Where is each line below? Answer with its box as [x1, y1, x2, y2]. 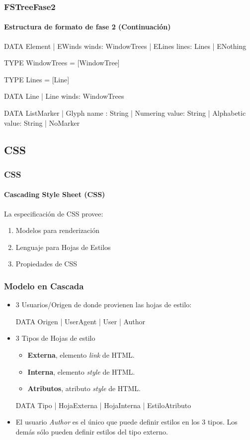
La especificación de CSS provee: [4, 208, 103, 219]
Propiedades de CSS [15, 258, 78, 269]
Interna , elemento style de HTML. [27, 366, 135, 377]
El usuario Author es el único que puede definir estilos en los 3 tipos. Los [15, 417, 238, 427]
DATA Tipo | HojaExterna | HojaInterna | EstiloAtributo [15, 400, 191, 410]
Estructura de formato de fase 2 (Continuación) [4, 21, 171, 32]
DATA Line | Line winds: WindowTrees [4, 91, 124, 101]
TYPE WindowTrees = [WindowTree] [4, 57, 120, 68]
